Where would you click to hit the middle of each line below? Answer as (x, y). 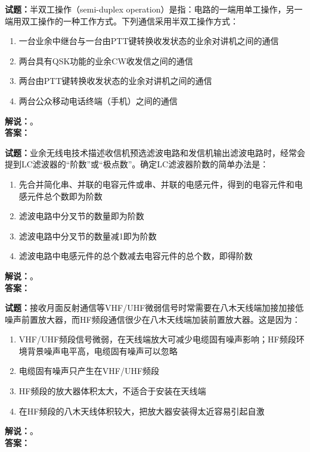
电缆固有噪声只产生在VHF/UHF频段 (89, 371)
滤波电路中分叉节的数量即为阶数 (81, 216)
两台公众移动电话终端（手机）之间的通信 (98, 100)
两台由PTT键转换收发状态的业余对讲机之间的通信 (115, 81)
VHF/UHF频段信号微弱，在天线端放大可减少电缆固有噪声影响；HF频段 (157, 339)
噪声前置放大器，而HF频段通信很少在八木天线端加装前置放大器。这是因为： (153, 319)
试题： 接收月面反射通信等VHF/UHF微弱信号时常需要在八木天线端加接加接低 (154, 308)
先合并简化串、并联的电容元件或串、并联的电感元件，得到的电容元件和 (156, 184)
